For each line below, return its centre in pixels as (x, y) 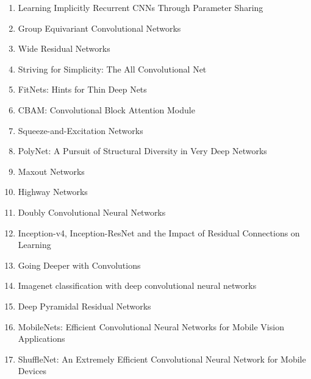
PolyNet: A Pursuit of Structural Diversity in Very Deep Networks (142, 151)
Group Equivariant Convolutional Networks (99, 28)
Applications (41, 338)
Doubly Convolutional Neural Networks (92, 212)
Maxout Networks (51, 171)
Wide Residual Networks (64, 48)
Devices (32, 371)
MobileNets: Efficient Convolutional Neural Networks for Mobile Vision (151, 326)
